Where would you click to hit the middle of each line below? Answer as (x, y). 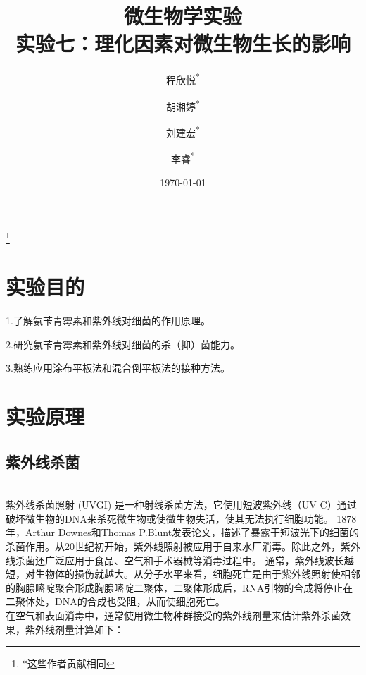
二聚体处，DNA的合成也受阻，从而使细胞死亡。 (115, 601)
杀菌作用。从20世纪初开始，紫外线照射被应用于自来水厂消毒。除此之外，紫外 (183, 546)
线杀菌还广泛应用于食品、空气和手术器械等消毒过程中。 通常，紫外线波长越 (180, 560)
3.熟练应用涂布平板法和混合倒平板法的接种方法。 (118, 368)
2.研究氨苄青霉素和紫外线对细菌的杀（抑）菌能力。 (123, 344)
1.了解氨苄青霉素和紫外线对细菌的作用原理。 (108, 321)
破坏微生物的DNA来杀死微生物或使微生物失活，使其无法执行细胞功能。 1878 (181, 518)
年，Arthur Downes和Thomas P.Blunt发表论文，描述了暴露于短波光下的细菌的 (183, 532)
